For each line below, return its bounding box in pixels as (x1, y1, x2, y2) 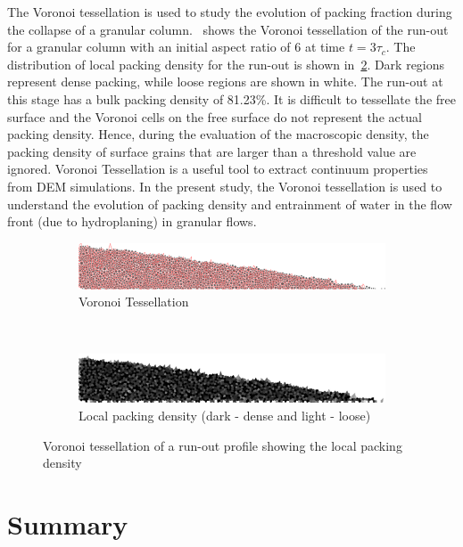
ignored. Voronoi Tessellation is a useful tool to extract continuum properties (7, 159, 428, 178)
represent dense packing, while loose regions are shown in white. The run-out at (7, 72, 443, 91)
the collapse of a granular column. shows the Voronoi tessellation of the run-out (7, 20, 449, 38)
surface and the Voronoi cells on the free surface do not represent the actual (7, 107, 422, 126)
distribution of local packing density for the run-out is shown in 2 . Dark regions (7, 54, 445, 73)
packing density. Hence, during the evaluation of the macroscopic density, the (7, 125, 429, 143)
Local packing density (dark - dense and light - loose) (79, 405, 371, 424)
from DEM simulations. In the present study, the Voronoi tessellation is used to (7, 176, 442, 195)
